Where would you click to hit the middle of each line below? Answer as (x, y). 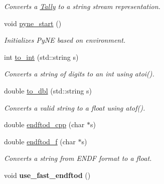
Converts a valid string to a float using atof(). (75, 107)
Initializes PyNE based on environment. (65, 40)
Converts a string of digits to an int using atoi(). (79, 74)
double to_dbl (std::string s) (48, 90)
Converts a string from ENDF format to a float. (78, 158)
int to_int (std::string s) (41, 57)
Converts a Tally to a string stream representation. (82, 6)
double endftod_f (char (40, 141)
